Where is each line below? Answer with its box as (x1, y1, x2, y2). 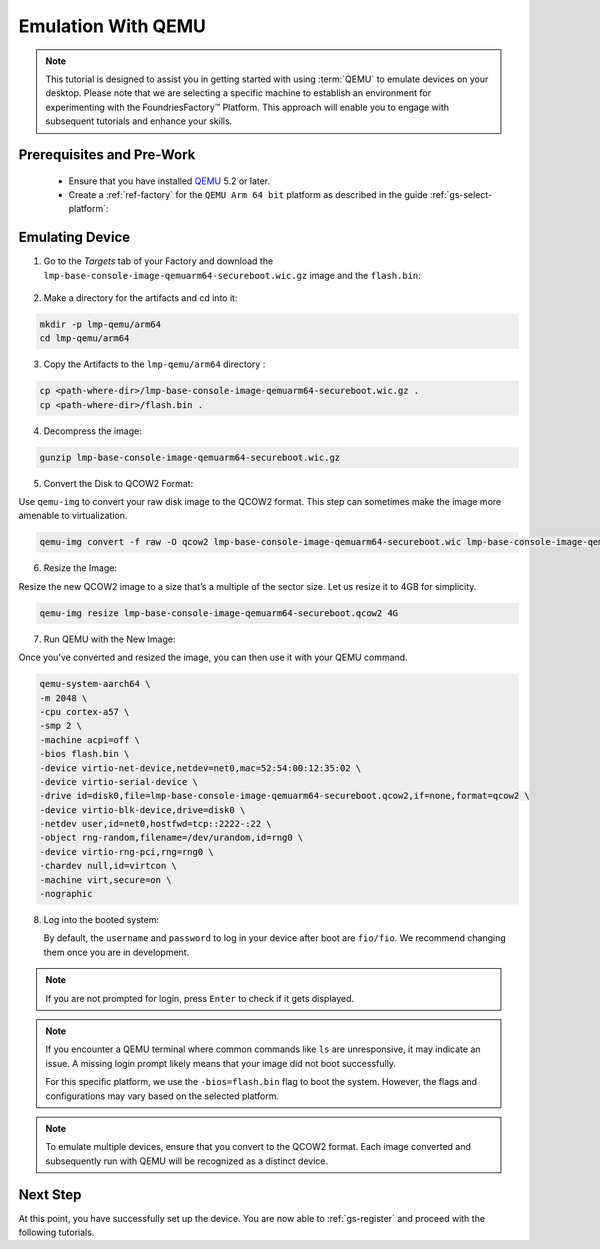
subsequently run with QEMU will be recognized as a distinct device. (45, 1155, 329, 1167)
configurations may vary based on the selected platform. (45, 1090, 280, 1102)
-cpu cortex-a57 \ (39, 706, 130, 717)
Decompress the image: (43, 425, 142, 437)
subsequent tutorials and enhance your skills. (45, 115, 233, 127)
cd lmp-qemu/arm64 (39, 333, 130, 344)
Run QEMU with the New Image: (43, 633, 176, 645)
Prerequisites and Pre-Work (18, 146, 196, 163)
